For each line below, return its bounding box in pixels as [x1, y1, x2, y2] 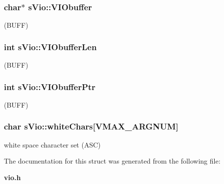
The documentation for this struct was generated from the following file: [4, 156, 221, 166]
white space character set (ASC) [4, 139, 101, 149]
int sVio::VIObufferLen [4, 40, 97, 53]
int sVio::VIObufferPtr [4, 80, 96, 92]
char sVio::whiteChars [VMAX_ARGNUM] [4, 120, 179, 132]
